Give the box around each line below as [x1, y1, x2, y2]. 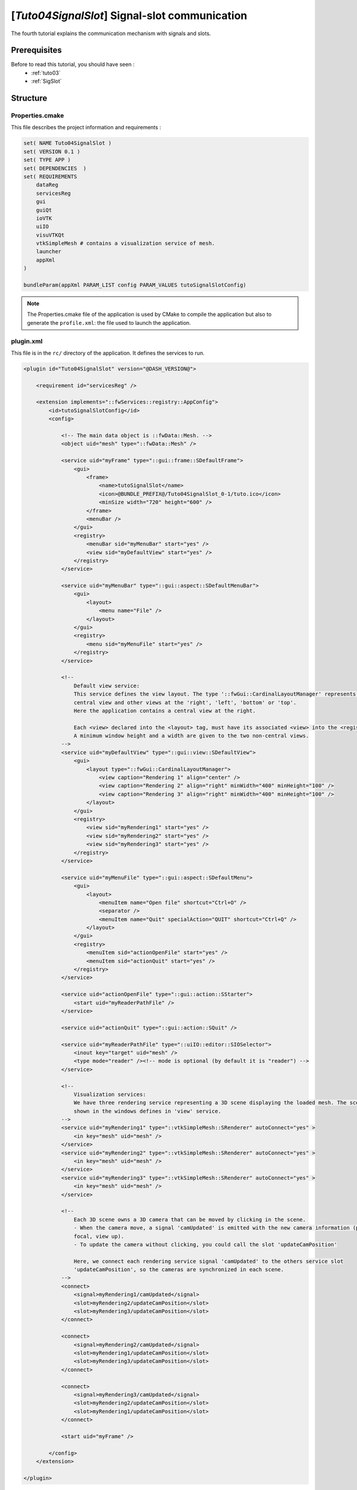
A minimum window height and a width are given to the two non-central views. [73, 732, 309, 739]
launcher [36, 248, 62, 255]
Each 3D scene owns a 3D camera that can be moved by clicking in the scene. [73, 1216, 306, 1223]
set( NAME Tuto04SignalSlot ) [23, 140, 112, 147]
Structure [11, 93, 48, 104]
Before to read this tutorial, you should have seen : [11, 61, 135, 68]
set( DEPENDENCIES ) [23, 164, 87, 172]
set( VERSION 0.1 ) [23, 148, 80, 155]
